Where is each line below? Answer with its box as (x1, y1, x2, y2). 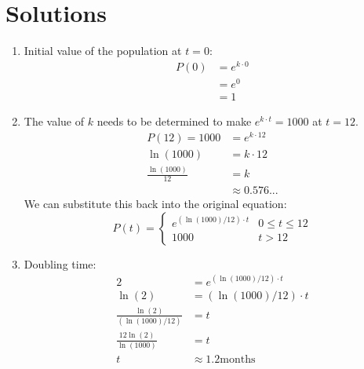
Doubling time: (24, 255, 96, 272)
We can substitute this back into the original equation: (24, 195, 287, 211)
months (220, 353, 256, 365)
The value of (24, 112, 85, 129)
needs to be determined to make (96, 112, 252, 129)
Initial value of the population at (24, 42, 182, 59)
